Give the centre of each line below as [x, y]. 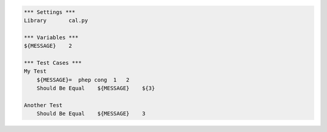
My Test [35, 71]
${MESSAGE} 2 [48, 46]
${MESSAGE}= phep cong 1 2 [83, 80]
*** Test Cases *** [53, 63]
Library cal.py [56, 20]
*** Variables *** [51, 37]
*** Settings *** [50, 12]
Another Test [43, 105]
